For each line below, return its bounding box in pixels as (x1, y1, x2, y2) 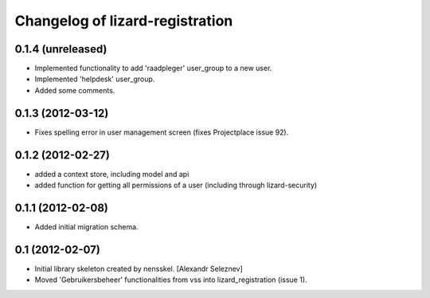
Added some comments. (34, 85, 115, 95)
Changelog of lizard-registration (14, 12, 233, 29)
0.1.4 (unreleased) (14, 42, 107, 56)
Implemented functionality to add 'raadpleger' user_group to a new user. (34, 64, 272, 73)
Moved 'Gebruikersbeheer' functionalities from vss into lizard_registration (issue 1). (34, 275, 307, 284)
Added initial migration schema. (34, 222, 139, 231)
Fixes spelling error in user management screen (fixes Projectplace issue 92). (34, 127, 289, 137)
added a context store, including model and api (34, 169, 190, 178)
